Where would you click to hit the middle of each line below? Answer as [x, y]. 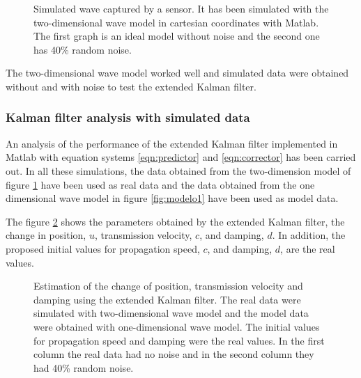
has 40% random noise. [83, 49]
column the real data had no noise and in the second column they [174, 354]
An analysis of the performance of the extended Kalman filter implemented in [172, 143]
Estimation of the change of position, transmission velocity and [168, 286]
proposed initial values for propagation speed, [103, 248]
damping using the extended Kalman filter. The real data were [167, 299]
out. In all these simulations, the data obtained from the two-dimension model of [178, 170]
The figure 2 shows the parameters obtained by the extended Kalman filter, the [175, 221]
